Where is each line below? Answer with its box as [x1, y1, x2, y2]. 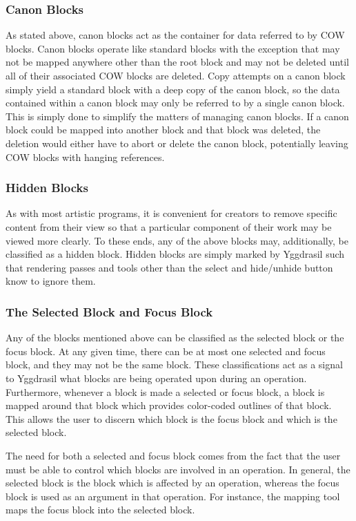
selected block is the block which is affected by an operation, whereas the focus [6, 475, 339, 490]
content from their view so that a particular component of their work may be [6, 219, 332, 234]
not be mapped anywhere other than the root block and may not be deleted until [6, 55, 349, 69]
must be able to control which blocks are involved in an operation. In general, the [6, 462, 350, 476]
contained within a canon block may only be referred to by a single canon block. [6, 95, 345, 110]
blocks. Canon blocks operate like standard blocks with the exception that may [6, 41, 340, 55]
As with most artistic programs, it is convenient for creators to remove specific [6, 206, 337, 220]
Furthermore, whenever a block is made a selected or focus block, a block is [6, 384, 325, 399]
